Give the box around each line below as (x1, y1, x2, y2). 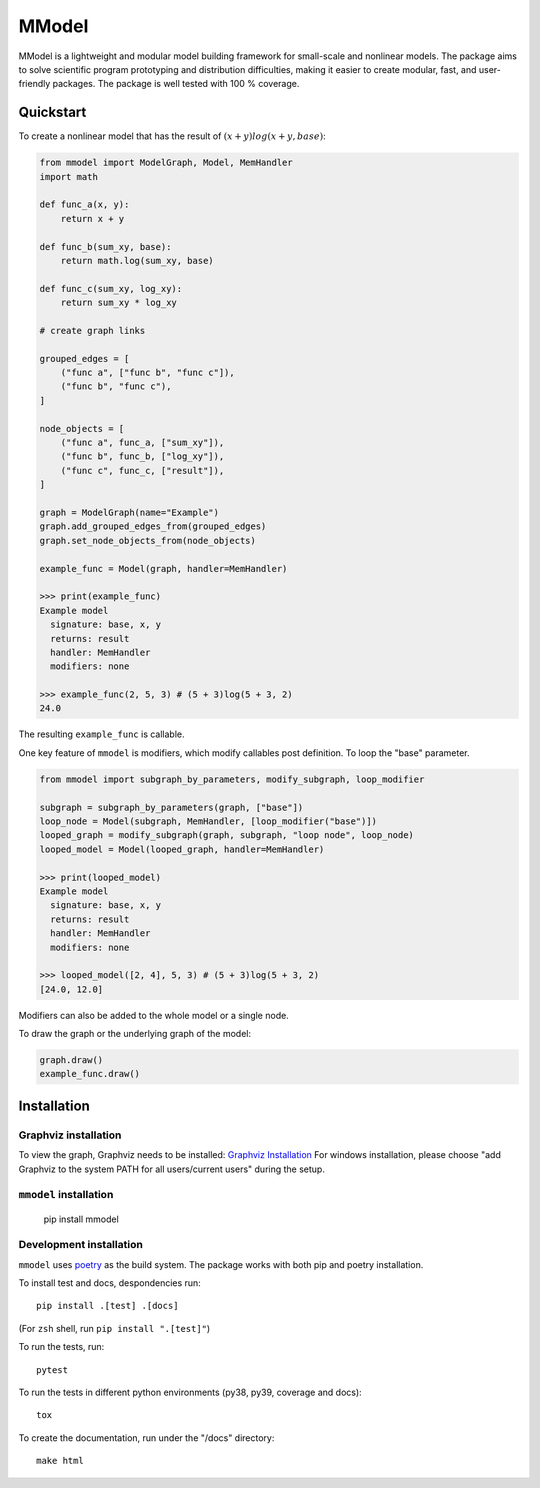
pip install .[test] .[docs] (36, 1300, 179, 1312)
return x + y (60, 213, 125, 224)
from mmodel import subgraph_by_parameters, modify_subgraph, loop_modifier (39, 773, 425, 785)
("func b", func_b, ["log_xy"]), (60, 451, 225, 462)
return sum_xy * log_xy (60, 297, 177, 309)
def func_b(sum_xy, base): (39, 241, 172, 252)
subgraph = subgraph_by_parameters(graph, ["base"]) (39, 801, 304, 813)
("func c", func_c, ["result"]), (60, 465, 225, 476)
